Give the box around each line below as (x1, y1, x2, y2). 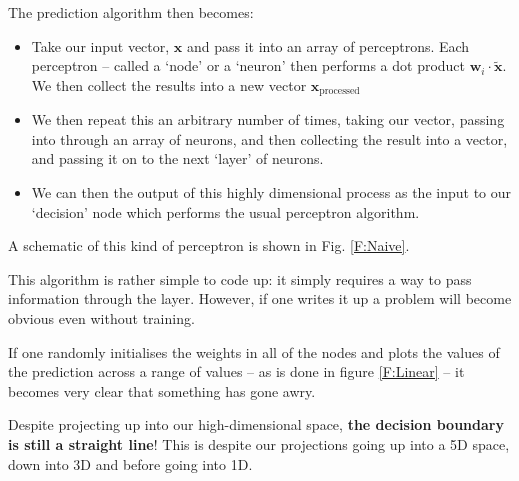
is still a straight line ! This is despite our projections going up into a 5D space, (8, 433, 510, 454)
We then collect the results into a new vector (31, 74, 307, 95)
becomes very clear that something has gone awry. (8, 380, 316, 401)
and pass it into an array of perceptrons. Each (186, 35, 470, 56)
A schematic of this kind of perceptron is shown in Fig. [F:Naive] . (8, 235, 410, 256)
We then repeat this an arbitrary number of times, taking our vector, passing (31, 109, 505, 130)
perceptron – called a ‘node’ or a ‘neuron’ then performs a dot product (31, 55, 466, 76)
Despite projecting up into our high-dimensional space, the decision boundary (8, 414, 504, 435)
